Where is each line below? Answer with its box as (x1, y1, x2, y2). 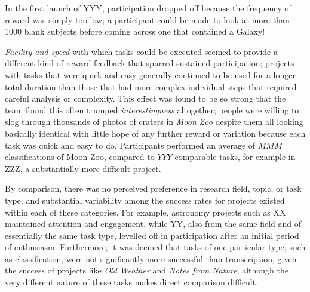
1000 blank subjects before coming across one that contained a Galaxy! (5, 25, 265, 38)
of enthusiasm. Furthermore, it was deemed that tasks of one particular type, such (5, 241, 306, 253)
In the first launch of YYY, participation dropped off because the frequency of (5, 2, 291, 14)
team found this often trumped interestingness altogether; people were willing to (5, 103, 299, 116)
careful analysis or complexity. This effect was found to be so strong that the (5, 92, 286, 104)
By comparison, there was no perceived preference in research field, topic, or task (5, 182, 302, 195)
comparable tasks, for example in (174, 150, 296, 163)
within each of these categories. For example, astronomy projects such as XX (5, 205, 286, 218)
